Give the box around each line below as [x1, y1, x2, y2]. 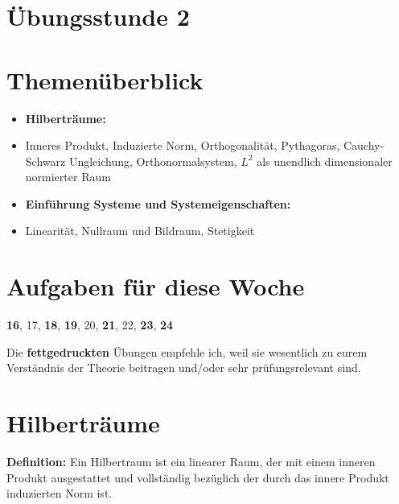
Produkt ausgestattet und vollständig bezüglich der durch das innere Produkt [6, 469, 389, 485]
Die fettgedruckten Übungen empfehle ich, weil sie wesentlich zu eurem [6, 343, 368, 360]
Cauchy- [343, 137, 385, 154]
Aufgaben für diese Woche [6, 270, 305, 303]
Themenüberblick [6, 63, 204, 96]
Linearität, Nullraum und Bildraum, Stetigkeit [25, 222, 255, 239]
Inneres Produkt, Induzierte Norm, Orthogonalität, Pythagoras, [25, 137, 340, 154]
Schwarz [25, 152, 66, 169]
